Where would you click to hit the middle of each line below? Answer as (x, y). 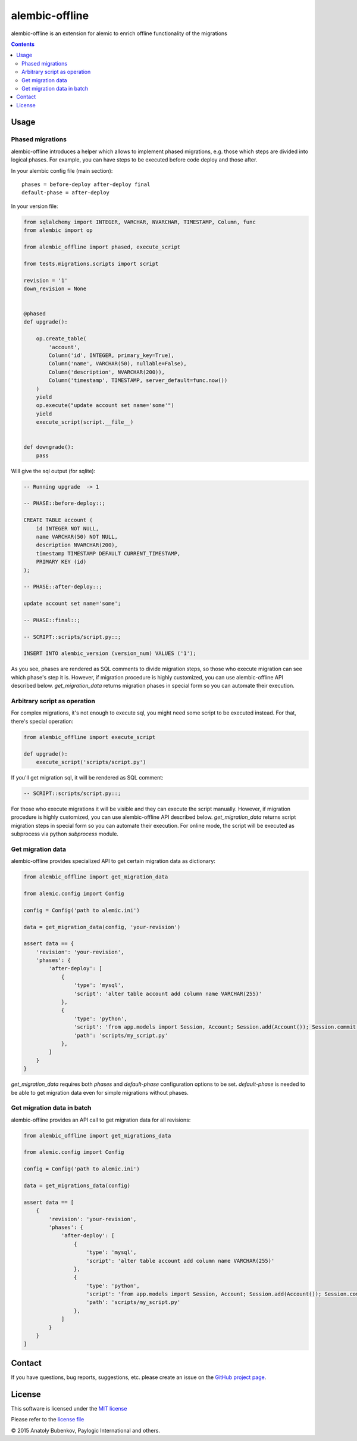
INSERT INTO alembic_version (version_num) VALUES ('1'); (110, 653)
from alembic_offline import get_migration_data (96, 877)
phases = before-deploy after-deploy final (86, 184)
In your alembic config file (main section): (62, 170)
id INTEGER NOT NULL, (68, 528)
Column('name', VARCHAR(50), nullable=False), (118, 364)
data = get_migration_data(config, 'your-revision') (102, 927)
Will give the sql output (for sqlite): (53, 471)
